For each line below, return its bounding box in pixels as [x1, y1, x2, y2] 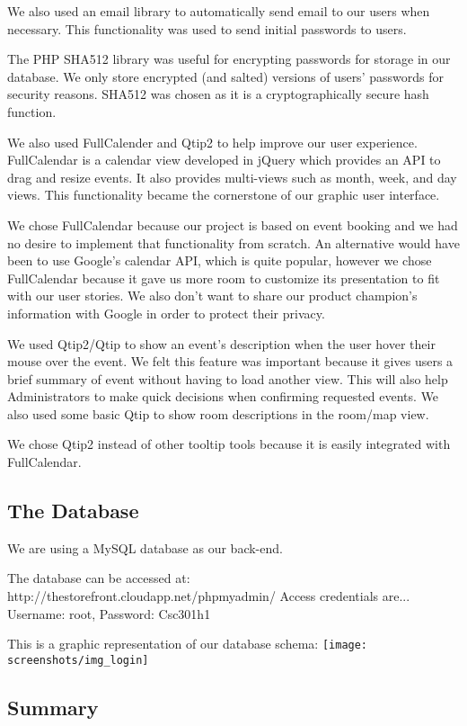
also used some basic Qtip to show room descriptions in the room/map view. [7, 404, 429, 423]
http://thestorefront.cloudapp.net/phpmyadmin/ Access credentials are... [7, 587, 410, 605]
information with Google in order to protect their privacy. [7, 303, 325, 322]
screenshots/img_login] [7, 653, 149, 667]
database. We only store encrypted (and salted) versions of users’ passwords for [7, 67, 444, 85]
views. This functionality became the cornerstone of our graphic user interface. [7, 185, 440, 204]
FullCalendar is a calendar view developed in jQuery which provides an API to [7, 150, 441, 169]
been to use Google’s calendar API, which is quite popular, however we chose [7, 251, 432, 270]
